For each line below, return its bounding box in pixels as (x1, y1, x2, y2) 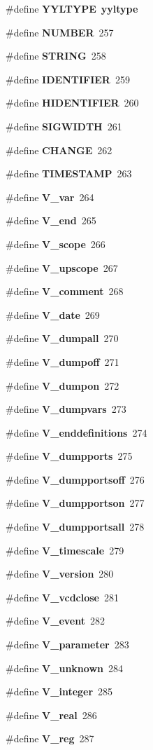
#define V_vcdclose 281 (6, 589, 119, 604)
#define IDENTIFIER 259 (6, 71, 130, 86)
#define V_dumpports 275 (6, 449, 133, 463)
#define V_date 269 (6, 307, 100, 322)
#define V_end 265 (6, 213, 96, 228)
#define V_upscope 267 (6, 260, 118, 275)
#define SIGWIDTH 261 (6, 118, 122, 133)
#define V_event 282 (6, 613, 105, 628)
